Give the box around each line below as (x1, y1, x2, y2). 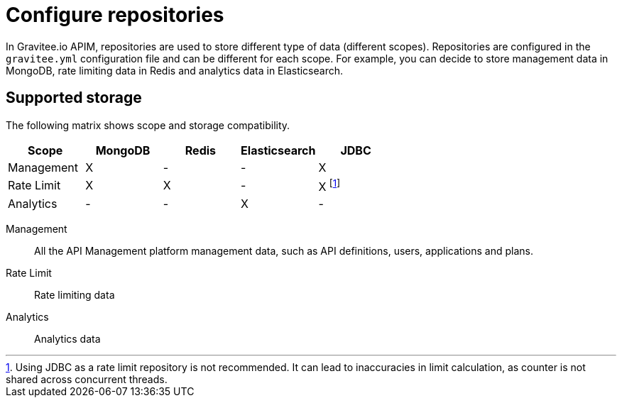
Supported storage (6, 89, 142, 107)
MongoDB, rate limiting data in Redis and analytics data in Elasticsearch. (6, 64, 344, 77)
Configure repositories (6, 3, 224, 27)
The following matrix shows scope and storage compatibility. (6, 118, 290, 131)
